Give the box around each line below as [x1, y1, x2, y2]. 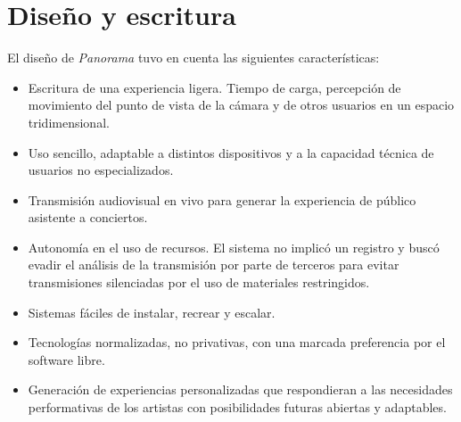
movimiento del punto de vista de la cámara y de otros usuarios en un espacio [28, 95, 455, 114]
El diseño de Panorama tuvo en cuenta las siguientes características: [7, 48, 380, 67]
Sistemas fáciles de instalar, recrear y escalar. [28, 302, 276, 321]
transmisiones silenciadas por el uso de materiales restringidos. [28, 273, 370, 292]
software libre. [28, 350, 105, 368]
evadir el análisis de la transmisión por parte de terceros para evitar [28, 255, 399, 274]
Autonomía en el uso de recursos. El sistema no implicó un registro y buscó [28, 237, 440, 256]
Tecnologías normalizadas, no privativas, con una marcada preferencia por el [28, 333, 446, 352]
